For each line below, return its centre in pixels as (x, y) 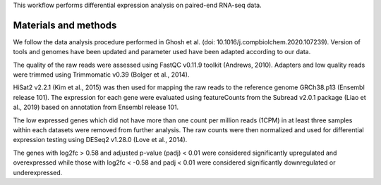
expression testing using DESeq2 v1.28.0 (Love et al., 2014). (100, 140)
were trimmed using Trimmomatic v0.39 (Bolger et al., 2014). (101, 75)
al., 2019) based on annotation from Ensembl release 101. (96, 107)
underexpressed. (38, 172)
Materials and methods (65, 25)
